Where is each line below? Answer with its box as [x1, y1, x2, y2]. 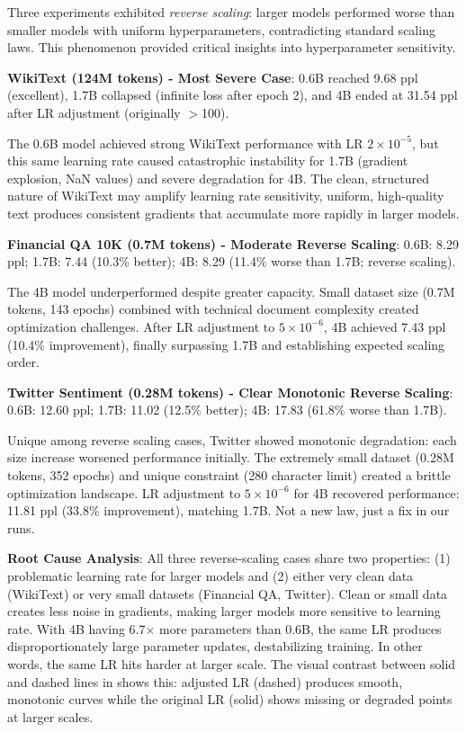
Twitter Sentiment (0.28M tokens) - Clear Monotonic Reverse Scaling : [7, 382, 453, 401]
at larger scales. [7, 707, 94, 726]
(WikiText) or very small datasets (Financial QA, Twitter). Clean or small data [7, 584, 448, 603]
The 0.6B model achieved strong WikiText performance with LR [7, 133, 363, 152]
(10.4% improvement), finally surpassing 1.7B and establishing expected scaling [7, 335, 445, 353]
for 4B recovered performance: [293, 483, 460, 502]
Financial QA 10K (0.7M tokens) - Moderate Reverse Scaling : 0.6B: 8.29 [7, 234, 460, 253]
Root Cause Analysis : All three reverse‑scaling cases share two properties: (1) [7, 549, 451, 567]
